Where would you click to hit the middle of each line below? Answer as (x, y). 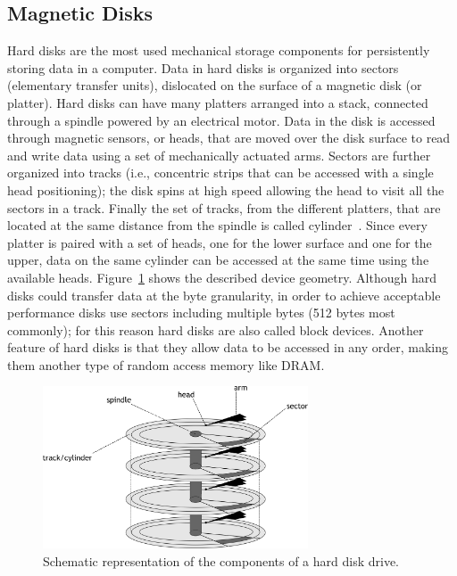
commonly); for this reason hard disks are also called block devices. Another (216, 329)
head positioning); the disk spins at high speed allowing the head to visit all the (226, 189)
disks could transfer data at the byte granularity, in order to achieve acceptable (224, 295)
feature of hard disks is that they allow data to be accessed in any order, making (228, 347)
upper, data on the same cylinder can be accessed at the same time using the (218, 260)
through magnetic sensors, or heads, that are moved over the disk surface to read (229, 138)
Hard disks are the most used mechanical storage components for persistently (219, 50)
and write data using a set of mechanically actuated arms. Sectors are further (219, 155)
